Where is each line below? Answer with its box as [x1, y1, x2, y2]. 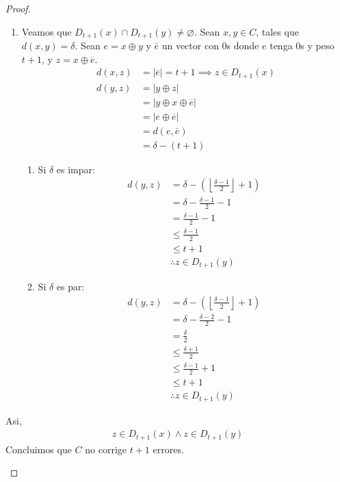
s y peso [300, 38, 335, 53]
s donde [226, 38, 259, 53]
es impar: [56, 162, 95, 176]
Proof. [5, 1, 31, 15]
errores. [153, 442, 184, 456]
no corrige [85, 442, 127, 456]
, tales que [256, 24, 299, 38]
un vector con [161, 38, 219, 53]
